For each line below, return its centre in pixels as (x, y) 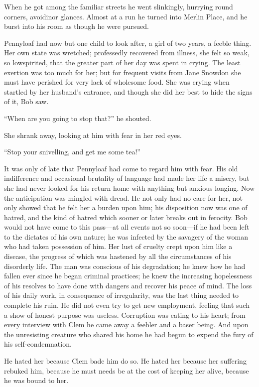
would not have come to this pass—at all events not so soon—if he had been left (127, 227)
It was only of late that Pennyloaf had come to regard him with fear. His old (121, 168)
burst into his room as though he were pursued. (76, 26)
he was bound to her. (36, 380)
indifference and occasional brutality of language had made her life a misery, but (127, 178)
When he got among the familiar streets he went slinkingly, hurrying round (119, 6)
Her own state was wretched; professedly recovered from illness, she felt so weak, (127, 53)
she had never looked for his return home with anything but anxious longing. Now (129, 188)
